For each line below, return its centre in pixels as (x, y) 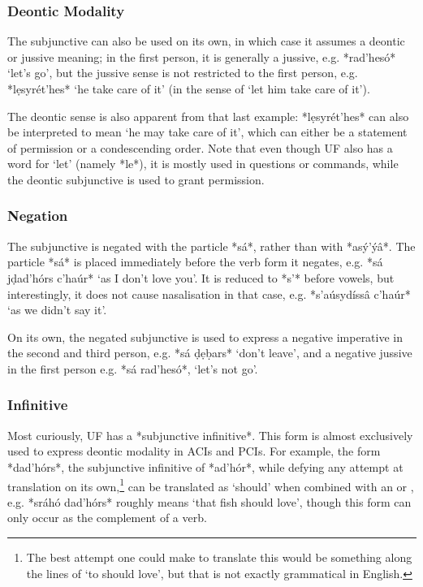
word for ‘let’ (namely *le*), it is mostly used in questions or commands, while (203, 164)
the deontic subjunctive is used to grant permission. (136, 179)
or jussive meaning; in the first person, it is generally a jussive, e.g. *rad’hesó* (202, 56)
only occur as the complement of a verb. (107, 518)
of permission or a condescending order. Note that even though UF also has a (200, 147)
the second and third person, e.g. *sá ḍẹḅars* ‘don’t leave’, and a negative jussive (210, 353)
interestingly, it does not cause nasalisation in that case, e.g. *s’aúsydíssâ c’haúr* (209, 293)
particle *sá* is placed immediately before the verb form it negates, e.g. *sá (195, 262)
